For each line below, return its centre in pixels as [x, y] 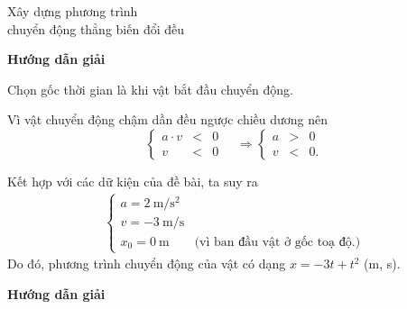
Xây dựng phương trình [73, 11]
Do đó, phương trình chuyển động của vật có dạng [147, 264]
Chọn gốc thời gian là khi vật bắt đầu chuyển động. [150, 89]
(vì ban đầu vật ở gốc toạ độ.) [277, 242]
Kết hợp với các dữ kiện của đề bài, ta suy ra [133, 181]
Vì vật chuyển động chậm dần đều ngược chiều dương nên [168, 119]
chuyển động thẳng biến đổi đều [96, 28]
